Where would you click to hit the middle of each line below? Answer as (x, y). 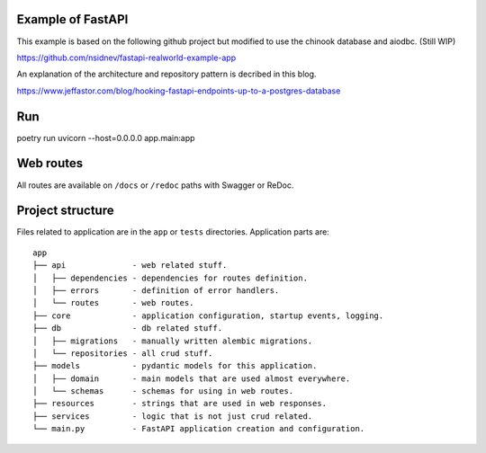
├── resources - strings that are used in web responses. (180, 404)
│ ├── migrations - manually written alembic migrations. (173, 341)
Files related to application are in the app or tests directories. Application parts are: (173, 232)
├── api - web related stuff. (130, 266)
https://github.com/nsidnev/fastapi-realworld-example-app (126, 58)
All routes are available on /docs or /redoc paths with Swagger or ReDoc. (155, 185)
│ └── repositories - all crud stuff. (123, 353)
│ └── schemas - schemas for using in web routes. (163, 391)
